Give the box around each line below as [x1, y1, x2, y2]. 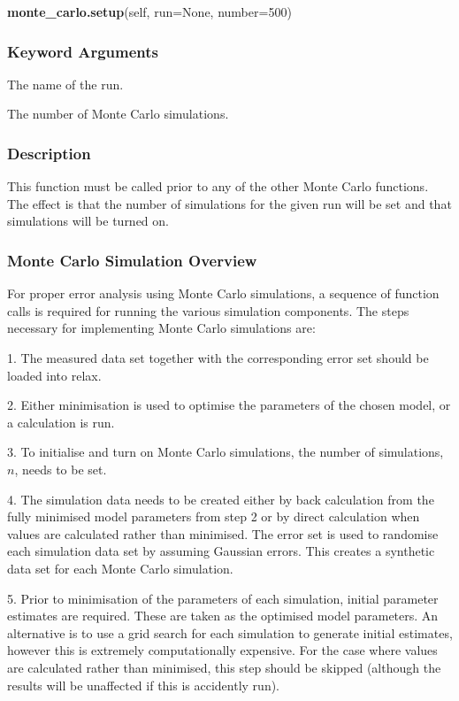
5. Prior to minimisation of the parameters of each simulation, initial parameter [7, 589, 439, 607]
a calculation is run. [7, 412, 115, 431]
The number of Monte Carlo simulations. [7, 104, 229, 123]
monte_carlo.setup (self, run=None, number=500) [7, 3, 292, 20]
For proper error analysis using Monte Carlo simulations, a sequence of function [7, 284, 440, 303]
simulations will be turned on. [7, 212, 169, 230]
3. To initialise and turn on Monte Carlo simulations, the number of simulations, [7, 443, 444, 461]
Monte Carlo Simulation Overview [7, 249, 257, 271]
